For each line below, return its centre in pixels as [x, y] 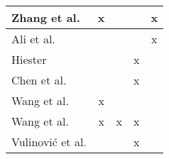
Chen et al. [39, 80]
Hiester [29, 59]
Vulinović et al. [49, 142]
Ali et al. [33, 39]
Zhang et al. [46, 17]
